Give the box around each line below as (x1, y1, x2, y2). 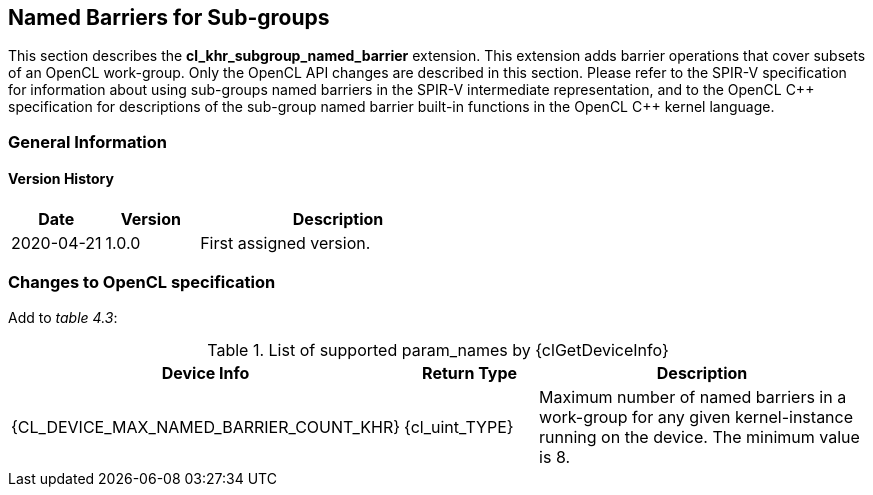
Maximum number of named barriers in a (539, 386, 847, 407)
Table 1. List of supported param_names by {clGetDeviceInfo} (207, 339, 669, 360)
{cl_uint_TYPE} (404, 416, 514, 437)
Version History (8, 170, 114, 188)
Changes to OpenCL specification (8, 272, 276, 293)
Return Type (422, 362, 518, 383)
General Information (8, 131, 168, 152)
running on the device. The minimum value (539, 426, 860, 447)
